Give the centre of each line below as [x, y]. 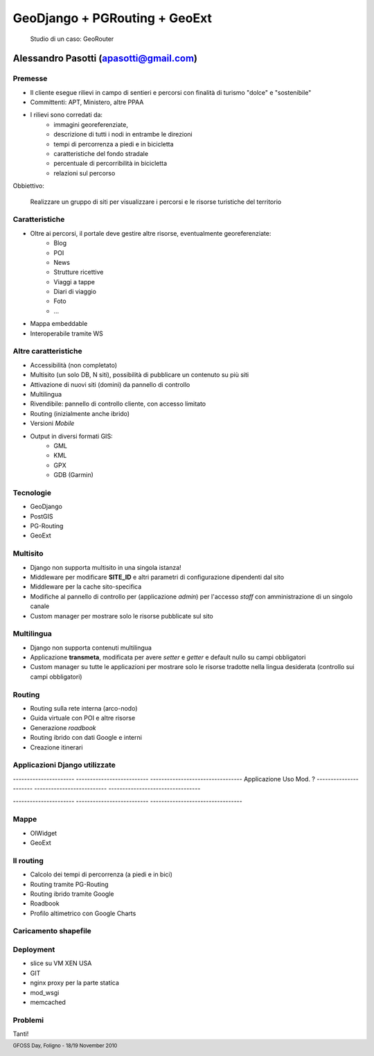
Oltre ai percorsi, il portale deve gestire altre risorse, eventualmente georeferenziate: [151, 233]
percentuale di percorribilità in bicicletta [110, 164]
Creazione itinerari [56, 747]
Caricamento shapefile [52, 931]
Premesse [30, 78]
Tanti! [21, 1034]
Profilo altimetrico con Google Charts [83, 913]
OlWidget [44, 833]
